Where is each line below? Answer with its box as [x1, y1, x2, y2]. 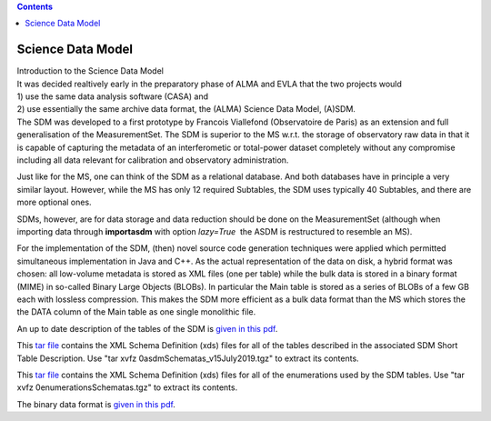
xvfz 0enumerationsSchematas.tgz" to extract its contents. [16, 382, 238, 393]
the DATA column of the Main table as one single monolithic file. [16, 306, 256, 317]
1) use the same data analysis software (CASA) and [16, 91, 209, 102]
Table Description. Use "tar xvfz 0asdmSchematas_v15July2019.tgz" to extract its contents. [16, 353, 359, 364]
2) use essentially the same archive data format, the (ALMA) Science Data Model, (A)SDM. [16, 104, 356, 115]
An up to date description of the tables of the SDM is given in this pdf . [16, 323, 278, 334]
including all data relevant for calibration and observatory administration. [16, 155, 289, 165]
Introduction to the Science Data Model [16, 65, 164, 76]
